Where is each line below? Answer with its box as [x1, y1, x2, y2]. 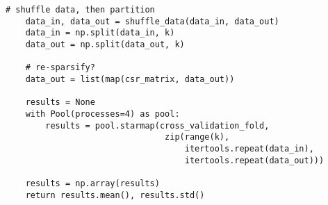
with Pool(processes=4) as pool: [25, 108, 180, 119]
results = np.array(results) [25, 178, 160, 188]
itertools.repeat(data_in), [184, 143, 314, 154]
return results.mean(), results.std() [25, 190, 205, 200]
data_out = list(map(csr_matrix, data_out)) [25, 74, 235, 84]
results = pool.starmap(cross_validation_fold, [45, 120, 270, 131]
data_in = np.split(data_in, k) [25, 28, 175, 38]
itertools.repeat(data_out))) [184, 155, 325, 165]
